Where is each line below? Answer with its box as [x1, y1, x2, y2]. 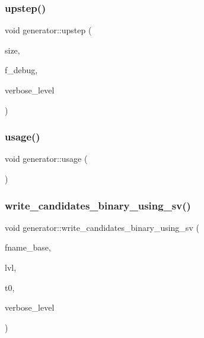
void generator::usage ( [5, 152, 88, 165]
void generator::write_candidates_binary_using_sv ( [5, 221, 199, 233]
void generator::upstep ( [5, 24, 92, 36]
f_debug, [5, 64, 38, 76]
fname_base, [5, 241, 51, 253]
